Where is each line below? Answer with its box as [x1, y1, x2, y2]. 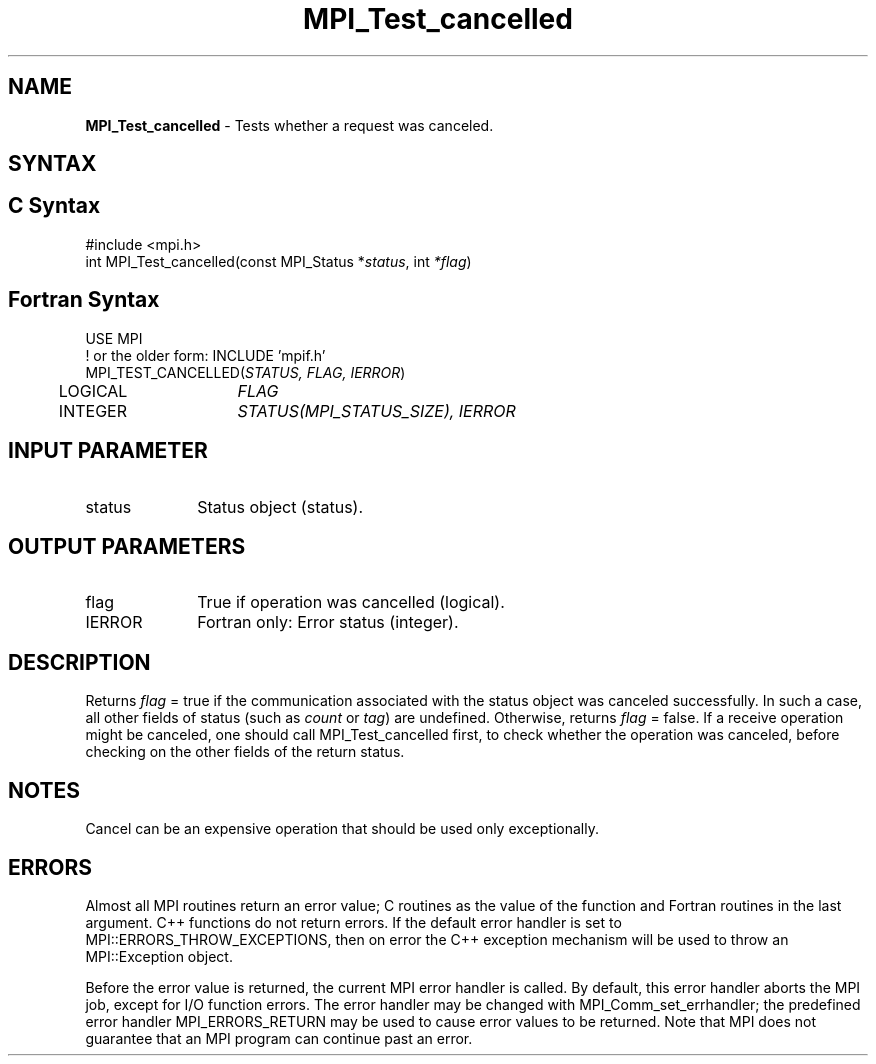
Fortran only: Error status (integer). [197, 612, 459, 633]
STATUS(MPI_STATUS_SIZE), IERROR [237, 400, 516, 421]
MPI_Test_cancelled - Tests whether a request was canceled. [85, 116, 494, 134]
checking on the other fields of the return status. [85, 743, 405, 761]
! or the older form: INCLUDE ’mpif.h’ [85, 346, 326, 364]
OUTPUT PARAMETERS [8, 533, 246, 559]
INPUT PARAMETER [8, 438, 208, 464]
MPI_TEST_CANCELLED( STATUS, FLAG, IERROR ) [85, 363, 406, 381]
